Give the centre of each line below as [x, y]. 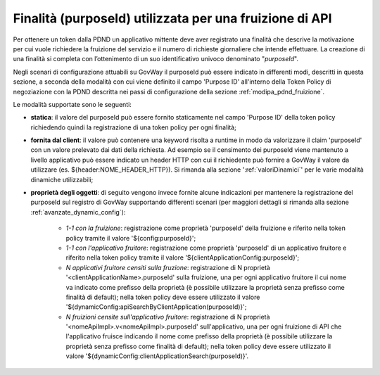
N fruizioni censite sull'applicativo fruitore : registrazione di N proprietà [168, 317]
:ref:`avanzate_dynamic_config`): [78, 212]
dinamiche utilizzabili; [62, 179]
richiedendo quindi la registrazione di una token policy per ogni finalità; [134, 127]
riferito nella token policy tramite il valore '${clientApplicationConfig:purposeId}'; [183, 258]
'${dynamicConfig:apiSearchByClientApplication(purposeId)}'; [156, 307]
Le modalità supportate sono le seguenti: [72, 104]
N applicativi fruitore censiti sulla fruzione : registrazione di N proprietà [168, 267]
